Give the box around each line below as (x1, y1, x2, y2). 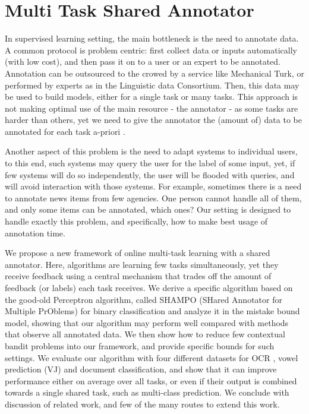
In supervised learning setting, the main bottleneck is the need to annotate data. (5, 32, 299, 45)
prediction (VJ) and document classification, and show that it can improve (5, 363, 277, 375)
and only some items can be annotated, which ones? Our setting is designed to (5, 203, 291, 216)
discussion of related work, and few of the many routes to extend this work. (5, 397, 280, 410)
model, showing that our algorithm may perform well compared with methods (5, 316, 289, 328)
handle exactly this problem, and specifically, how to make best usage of (5, 215, 268, 227)
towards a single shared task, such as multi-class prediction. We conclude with (5, 386, 289, 399)
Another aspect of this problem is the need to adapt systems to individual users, (5, 145, 298, 157)
